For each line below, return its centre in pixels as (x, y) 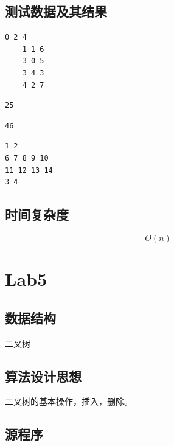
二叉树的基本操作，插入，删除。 (69, 401)
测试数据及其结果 (56, 11)
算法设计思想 (43, 376)
